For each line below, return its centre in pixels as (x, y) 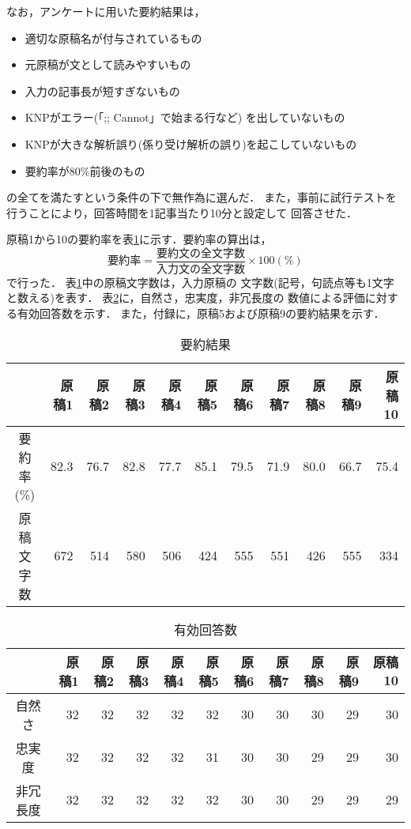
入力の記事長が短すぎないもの (102, 90)
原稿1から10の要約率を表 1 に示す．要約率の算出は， (139, 239)
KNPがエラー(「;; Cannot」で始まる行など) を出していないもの (185, 117)
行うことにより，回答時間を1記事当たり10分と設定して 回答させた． (182, 212)
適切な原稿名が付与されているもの (113, 38)
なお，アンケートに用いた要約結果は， (106, 11)
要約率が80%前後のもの (85, 170)
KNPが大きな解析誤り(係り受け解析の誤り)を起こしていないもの (191, 143)
